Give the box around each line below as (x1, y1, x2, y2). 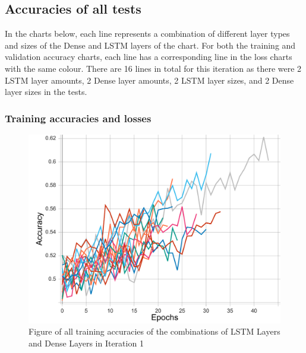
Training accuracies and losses (5, 110, 152, 125)
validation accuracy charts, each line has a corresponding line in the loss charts (5, 50, 292, 63)
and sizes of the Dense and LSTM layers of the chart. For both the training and (5, 39, 296, 51)
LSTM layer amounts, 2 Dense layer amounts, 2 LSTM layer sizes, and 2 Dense (5, 74, 294, 86)
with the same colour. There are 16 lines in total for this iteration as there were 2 (5, 62, 302, 74)
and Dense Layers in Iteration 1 (29, 336, 144, 349)
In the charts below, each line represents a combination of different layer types (5, 27, 290, 40)
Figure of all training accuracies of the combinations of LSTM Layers (29, 325, 280, 338)
